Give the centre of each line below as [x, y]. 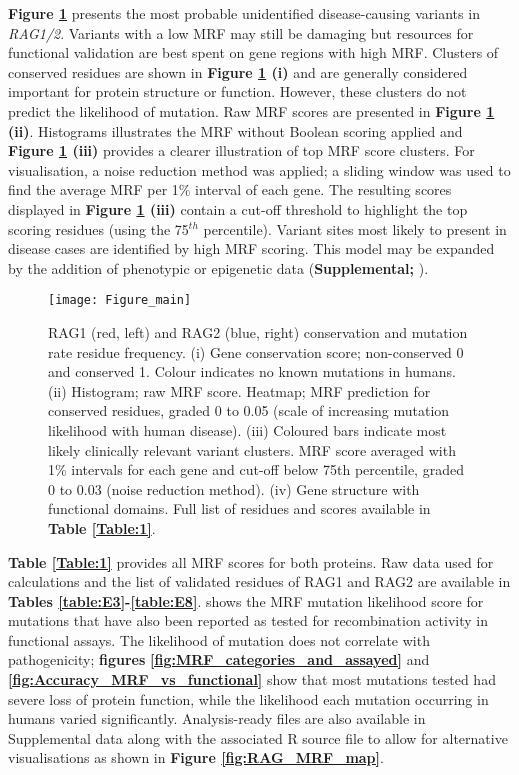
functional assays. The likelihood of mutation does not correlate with [219, 639]
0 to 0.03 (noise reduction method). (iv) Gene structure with [234, 488]
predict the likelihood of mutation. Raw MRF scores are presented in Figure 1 [251, 110]
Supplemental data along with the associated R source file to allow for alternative [258, 737]
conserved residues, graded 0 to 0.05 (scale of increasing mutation [249, 410]
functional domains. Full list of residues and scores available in [239, 508]
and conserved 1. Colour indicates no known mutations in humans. [252, 371]
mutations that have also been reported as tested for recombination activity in [248, 620]
